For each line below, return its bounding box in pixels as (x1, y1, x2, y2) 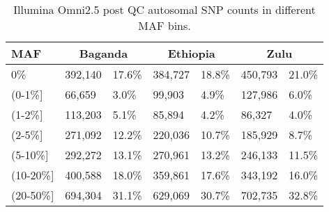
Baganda (79, 45, 128, 61)
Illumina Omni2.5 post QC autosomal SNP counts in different (13, 1, 316, 17)
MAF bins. (138, 17, 191, 33)
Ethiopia (167, 45, 215, 61)
